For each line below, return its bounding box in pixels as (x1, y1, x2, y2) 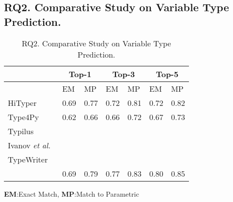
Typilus (8, 125, 34, 137)
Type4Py (8, 111, 39, 122)
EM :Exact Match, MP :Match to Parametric (4, 188, 139, 199)
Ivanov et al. (8, 139, 51, 151)
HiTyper (8, 97, 37, 108)
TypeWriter (8, 153, 48, 165)
